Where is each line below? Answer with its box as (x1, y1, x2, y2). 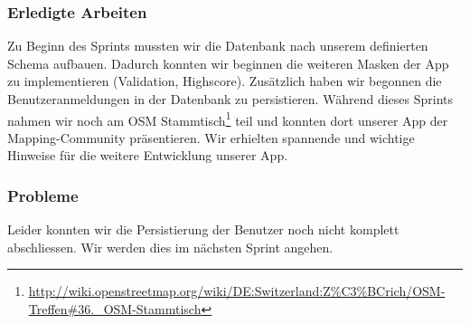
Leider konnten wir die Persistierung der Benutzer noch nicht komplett (7, 220, 399, 239)
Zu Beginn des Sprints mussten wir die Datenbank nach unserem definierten (7, 36, 428, 55)
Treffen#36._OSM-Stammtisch (28, 300, 202, 319)
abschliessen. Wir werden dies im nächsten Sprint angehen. (7, 237, 334, 256)
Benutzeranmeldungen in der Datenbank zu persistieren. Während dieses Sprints (7, 90, 453, 108)
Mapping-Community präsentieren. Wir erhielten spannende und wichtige (7, 128, 415, 147)
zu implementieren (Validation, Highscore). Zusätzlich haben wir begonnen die (7, 71, 442, 91)
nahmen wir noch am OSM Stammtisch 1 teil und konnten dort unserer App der (7, 108, 448, 129)
